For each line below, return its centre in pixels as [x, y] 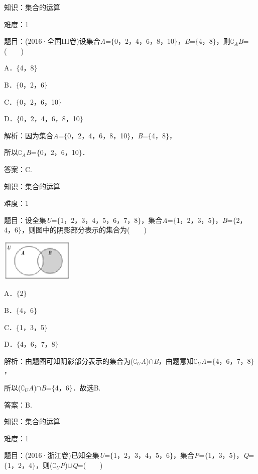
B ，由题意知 [173, 361]
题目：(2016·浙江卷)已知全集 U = [57, 455]
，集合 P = [189, 455]
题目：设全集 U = [31, 220]
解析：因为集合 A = [34, 135]
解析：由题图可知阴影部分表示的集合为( [69, 361]
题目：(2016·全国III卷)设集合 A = [58, 41]
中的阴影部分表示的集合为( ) [94, 230]
